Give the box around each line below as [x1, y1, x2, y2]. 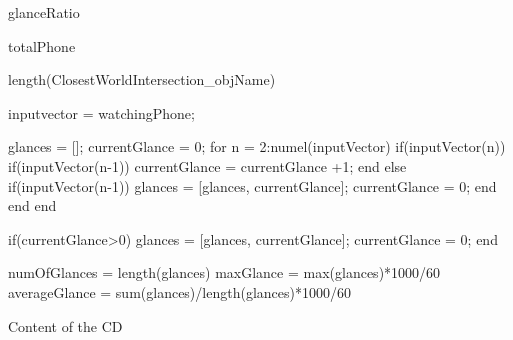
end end [8, 195, 57, 216]
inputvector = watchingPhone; [8, 102, 195, 123]
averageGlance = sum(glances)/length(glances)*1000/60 [8, 281, 351, 302]
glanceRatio [8, 2, 80, 22]
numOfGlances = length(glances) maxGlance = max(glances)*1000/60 [8, 262, 441, 283]
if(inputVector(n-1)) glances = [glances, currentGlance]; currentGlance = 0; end [8, 175, 497, 196]
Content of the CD [8, 315, 123, 336]
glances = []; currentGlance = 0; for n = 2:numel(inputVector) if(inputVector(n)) [8, 136, 506, 157]
